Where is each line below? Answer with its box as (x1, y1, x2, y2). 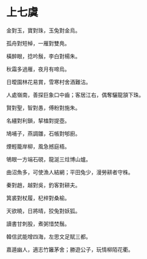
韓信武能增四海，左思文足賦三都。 (6, 233, 91, 240)
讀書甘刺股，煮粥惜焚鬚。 (6, 220, 70, 227)
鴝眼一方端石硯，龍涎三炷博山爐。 (6, 155, 91, 163)
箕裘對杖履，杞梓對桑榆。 (6, 194, 70, 201)
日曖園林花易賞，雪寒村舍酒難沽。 (6, 78, 91, 86)
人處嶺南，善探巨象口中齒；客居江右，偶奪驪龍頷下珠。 (6, 91, 144, 98)
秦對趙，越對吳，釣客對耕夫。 (6, 181, 80, 189)
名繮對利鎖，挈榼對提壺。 (6, 116, 70, 124)
